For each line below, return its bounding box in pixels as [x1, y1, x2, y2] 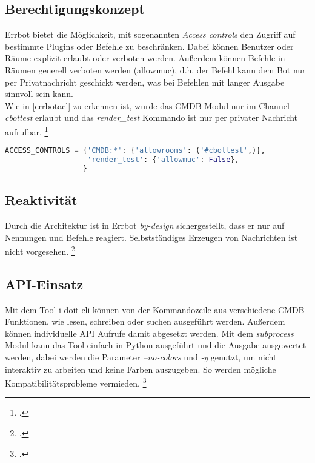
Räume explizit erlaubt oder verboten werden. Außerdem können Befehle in [5, 52, 285, 64]
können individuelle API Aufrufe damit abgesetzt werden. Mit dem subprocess [5, 326, 294, 339]
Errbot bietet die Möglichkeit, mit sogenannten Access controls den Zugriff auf [5, 28, 296, 41]
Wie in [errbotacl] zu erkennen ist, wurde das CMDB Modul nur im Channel [5, 99, 290, 112]
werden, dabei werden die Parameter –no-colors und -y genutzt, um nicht [5, 351, 277, 363]
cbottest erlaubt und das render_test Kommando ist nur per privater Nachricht [5, 111, 298, 124]
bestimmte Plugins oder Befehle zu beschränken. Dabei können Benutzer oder [5, 39, 294, 52]
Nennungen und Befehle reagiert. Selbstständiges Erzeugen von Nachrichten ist [5, 231, 298, 243]
